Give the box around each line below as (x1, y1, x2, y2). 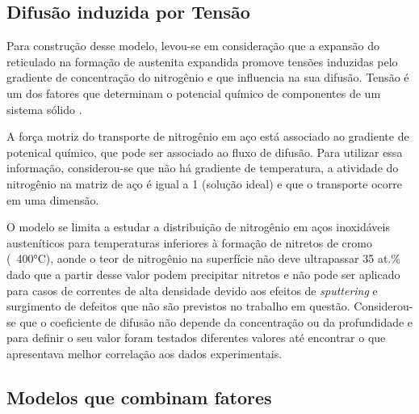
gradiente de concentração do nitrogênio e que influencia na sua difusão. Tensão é (6, 69, 409, 86)
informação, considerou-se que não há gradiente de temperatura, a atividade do (6, 159, 399, 176)
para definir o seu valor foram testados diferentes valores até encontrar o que (6, 329, 386, 346)
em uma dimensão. (6, 191, 99, 208)
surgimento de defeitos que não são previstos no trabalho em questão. (6, 298, 350, 315)
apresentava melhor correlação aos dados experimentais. (6, 344, 283, 361)
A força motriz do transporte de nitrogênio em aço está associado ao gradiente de (6, 128, 409, 145)
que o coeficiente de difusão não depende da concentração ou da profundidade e (19, 313, 413, 330)
